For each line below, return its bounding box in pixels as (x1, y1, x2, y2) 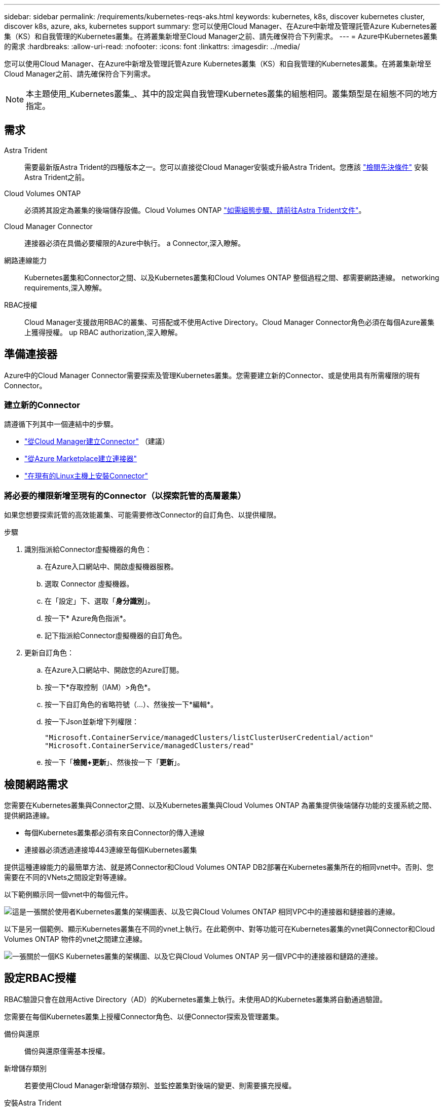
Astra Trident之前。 (24, 172, 89, 181)
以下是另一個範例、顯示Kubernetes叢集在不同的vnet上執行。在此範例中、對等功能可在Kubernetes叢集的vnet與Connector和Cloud (4, 925, 435, 934)
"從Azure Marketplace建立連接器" (24, 454, 137, 463)
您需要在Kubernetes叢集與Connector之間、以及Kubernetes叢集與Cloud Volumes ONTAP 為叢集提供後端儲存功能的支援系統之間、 (4, 801, 436, 810)
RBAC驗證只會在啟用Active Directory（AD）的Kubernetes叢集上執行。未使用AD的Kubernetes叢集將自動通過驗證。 (4, 994, 387, 1004)
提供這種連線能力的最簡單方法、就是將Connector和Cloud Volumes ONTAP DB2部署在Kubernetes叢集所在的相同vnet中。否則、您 (4, 863, 434, 872)
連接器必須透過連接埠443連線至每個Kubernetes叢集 (24, 845, 197, 855)
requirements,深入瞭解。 (24, 283, 106, 292)
